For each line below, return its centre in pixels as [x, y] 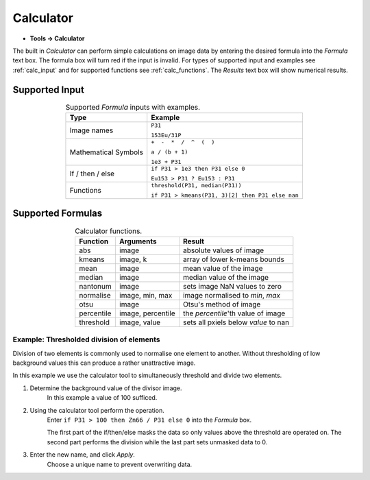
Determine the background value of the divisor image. [106, 388]
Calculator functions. [109, 231]
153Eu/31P [166, 135]
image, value [140, 322]
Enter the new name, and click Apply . [82, 455]
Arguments [138, 241]
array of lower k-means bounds [233, 259]
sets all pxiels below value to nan [236, 322]
